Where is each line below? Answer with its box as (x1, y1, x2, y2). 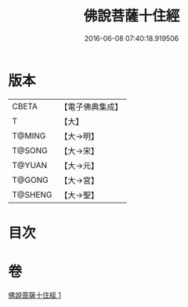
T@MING (12, 130, 46, 141)
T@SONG (12, 144, 49, 155)
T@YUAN (12, 159, 48, 170)
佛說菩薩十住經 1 (8, 290, 61, 299)
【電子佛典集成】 (60, 101, 123, 112)
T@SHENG (12, 189, 52, 200)
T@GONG (12, 174, 49, 185)
